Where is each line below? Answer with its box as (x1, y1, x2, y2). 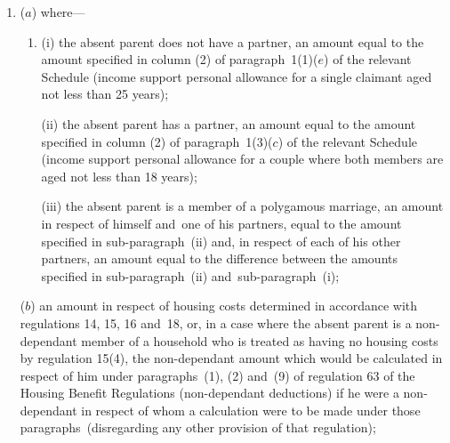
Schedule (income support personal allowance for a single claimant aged (41, 67, 432, 85)
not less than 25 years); (41, 85, 169, 103)
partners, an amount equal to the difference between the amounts (41, 249, 398, 268)
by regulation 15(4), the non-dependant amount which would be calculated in (20, 349, 443, 367)
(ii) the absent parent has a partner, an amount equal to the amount (41, 114, 416, 133)
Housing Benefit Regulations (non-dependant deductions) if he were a (20, 383, 399, 402)
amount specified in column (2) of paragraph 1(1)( (41, 50, 318, 68)
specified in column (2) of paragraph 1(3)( (41, 132, 273, 150)
